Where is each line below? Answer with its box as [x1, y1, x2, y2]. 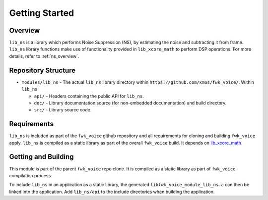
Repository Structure [9, 66, 76, 74]
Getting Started [9, 7, 74, 18]
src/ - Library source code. [34, 107, 92, 113]
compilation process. [9, 172, 52, 178]
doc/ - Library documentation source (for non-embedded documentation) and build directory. [34, 100, 227, 106]
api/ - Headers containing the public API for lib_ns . [34, 93, 144, 99]
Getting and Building [9, 152, 74, 161]
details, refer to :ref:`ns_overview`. [9, 53, 79, 59]
